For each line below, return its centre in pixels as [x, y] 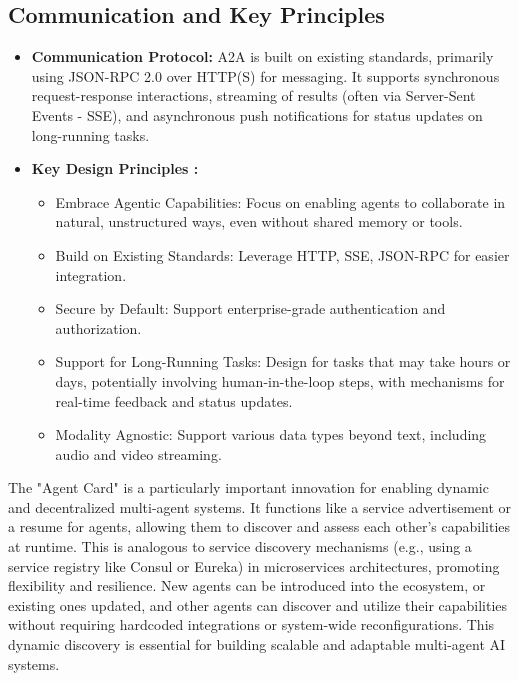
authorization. [98, 327]
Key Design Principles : [115, 168]
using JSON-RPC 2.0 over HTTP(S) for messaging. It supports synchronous [265, 75]
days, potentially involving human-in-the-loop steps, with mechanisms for [280, 380]
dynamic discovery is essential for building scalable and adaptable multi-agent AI [257, 644]
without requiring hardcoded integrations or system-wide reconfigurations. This [251, 624]
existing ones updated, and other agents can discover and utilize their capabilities [258, 604]
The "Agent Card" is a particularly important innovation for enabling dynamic [248, 487]
